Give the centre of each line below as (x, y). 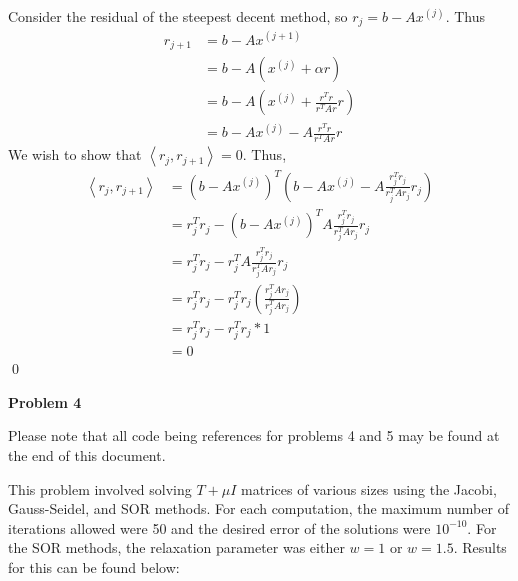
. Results (480, 547)
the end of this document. (87, 455)
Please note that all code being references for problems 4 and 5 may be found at (254, 435)
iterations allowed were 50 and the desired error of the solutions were (219, 527)
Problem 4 (45, 401)
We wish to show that (75, 154)
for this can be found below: (94, 566)
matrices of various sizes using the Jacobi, (369, 488)
